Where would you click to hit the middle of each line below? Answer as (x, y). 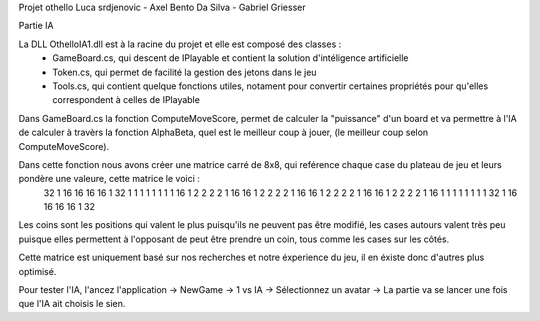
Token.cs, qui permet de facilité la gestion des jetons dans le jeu (184, 72)
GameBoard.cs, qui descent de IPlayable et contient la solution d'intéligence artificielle (230, 58)
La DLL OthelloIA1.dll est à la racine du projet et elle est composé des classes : (180, 44)
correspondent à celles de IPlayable (126, 100)
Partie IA (36, 26)
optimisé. (37, 271)
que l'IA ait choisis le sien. (72, 304)
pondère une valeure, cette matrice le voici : (109, 179)
